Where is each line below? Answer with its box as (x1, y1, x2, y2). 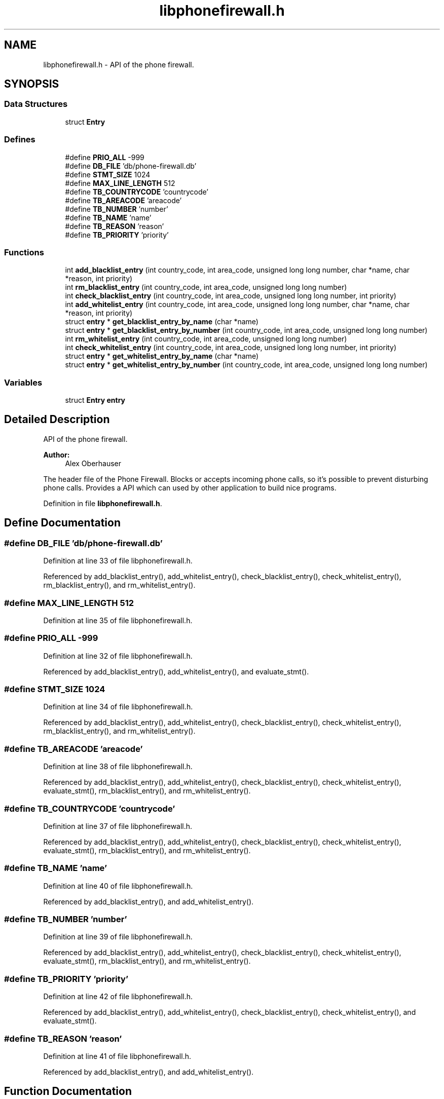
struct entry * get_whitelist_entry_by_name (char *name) (65, 352, 259, 361)
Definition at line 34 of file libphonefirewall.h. (43, 702, 193, 711)
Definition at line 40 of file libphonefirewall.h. (43, 881, 193, 890)
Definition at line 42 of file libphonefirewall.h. (43, 992, 193, 1001)
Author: (43, 450, 70, 459)
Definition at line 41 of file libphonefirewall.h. (43, 1051, 191, 1060)
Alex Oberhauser (65, 459, 122, 468)
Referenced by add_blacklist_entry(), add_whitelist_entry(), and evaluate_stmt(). (43, 667, 309, 676)
